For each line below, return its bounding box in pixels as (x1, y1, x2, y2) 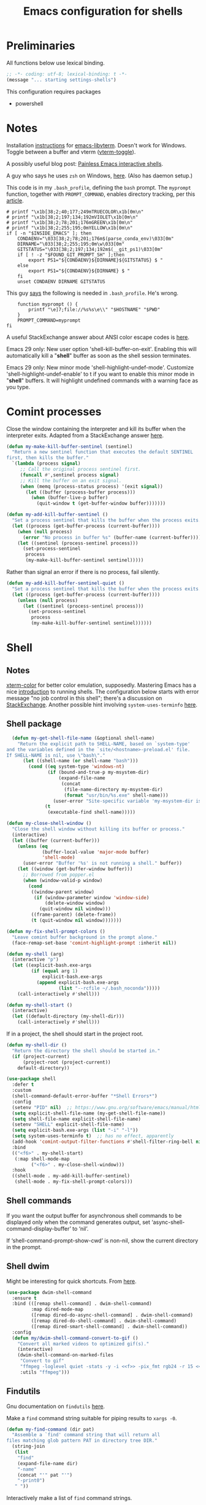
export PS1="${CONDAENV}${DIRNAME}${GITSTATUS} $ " (28, 257, 164, 263)
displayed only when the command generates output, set (6, 1218, 150, 1226)
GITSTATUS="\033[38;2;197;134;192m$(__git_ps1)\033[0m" (17, 246, 164, 252)
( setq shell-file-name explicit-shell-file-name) (12, 1116, 141, 1122)
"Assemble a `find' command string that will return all (12, 1432, 161, 1438)
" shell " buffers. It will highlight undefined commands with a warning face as (6, 376, 198, 384)
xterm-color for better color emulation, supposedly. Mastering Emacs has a (6, 681, 196, 689)
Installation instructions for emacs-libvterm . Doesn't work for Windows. (6, 141, 187, 149)
